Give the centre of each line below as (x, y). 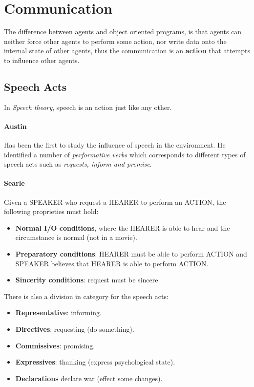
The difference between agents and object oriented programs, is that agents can (123, 32)
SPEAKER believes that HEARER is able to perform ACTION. (112, 263)
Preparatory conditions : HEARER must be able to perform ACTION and (131, 254)
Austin (15, 126)
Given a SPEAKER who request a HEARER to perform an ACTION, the (115, 202)
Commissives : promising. (55, 345)
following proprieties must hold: (51, 211)
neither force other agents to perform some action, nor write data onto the (115, 41)
